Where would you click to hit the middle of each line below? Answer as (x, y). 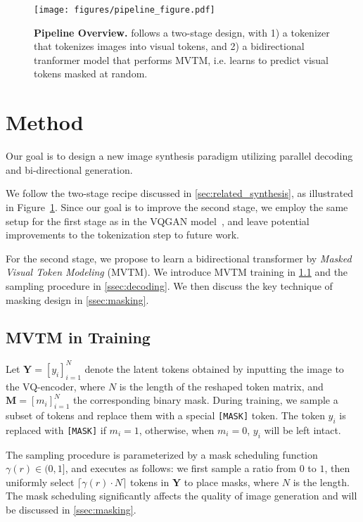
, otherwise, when (177, 429)
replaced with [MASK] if (56, 429)
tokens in (149, 482)
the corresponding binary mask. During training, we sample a (205, 400)
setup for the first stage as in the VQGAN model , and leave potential (158, 221)
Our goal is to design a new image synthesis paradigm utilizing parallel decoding (179, 156)
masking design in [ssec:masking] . (77, 299)
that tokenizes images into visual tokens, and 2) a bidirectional (169, 46)
